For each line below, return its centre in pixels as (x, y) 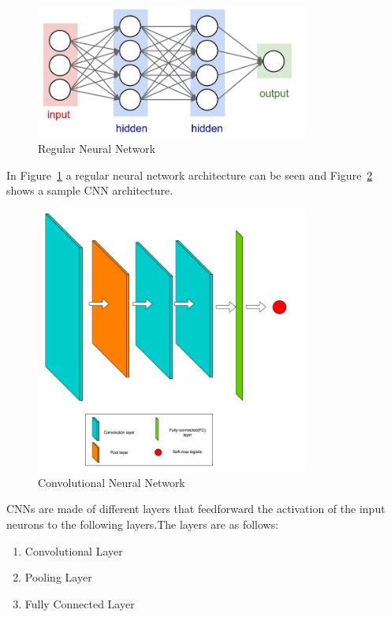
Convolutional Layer (74, 550)
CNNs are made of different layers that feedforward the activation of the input (196, 509)
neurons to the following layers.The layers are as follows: (143, 524)
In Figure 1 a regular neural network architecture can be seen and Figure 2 (190, 175)
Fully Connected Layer (80, 603)
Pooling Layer (58, 577)
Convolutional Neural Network (112, 482)
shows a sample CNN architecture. (90, 190)
